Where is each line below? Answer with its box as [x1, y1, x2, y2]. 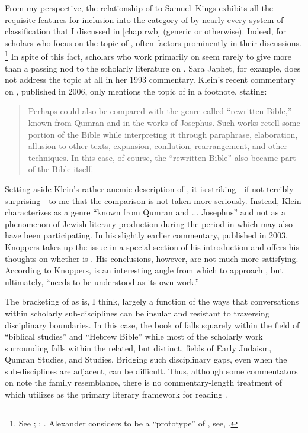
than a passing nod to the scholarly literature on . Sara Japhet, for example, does [5, 62, 301, 74]
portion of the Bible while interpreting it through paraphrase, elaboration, [28, 128, 298, 140]
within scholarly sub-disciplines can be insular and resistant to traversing [5, 306, 269, 319]
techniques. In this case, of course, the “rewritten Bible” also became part [28, 151, 296, 163]
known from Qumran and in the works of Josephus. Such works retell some [28, 117, 300, 128]
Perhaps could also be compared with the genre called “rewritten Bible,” [28, 105, 292, 117]
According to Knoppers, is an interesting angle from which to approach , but [5, 264, 283, 276]
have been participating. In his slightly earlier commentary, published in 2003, [5, 229, 288, 241]
